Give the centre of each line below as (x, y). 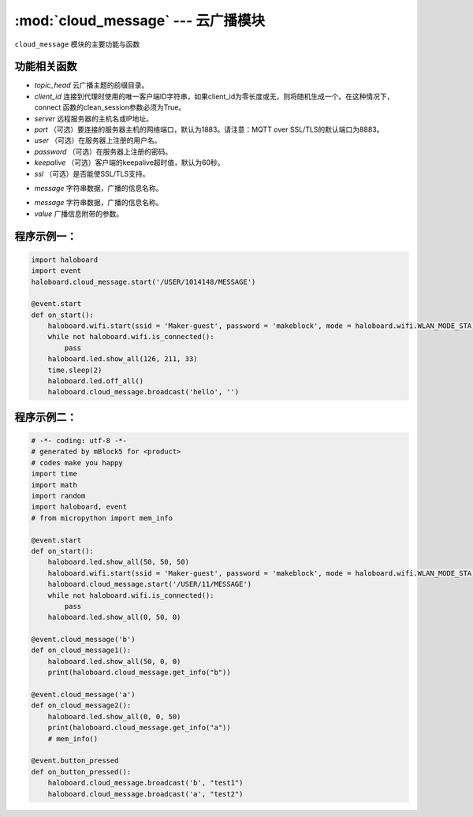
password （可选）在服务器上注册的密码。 (103, 151)
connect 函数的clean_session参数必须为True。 (110, 107)
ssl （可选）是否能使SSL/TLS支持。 (92, 173)
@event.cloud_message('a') (83, 695)
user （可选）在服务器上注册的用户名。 (98, 140)
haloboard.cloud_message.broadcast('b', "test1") (145, 783)
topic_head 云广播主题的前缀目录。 (91, 85)
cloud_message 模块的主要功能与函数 (77, 44)
